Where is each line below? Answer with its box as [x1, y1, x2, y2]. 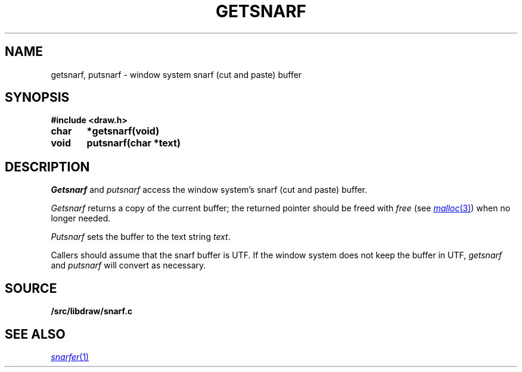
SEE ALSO [5, 326, 66, 342]
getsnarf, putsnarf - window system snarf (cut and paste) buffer [51, 69, 302, 80]
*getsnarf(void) [86, 125, 160, 137]
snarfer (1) [51, 351, 89, 362]
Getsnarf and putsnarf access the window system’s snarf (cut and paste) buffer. [51, 185, 368, 195]
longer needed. [51, 213, 111, 224]
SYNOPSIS [5, 90, 70, 105]
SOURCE [5, 280, 57, 296]
